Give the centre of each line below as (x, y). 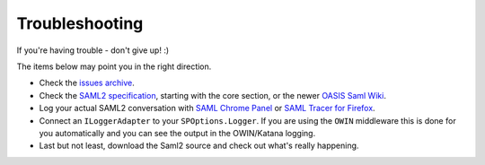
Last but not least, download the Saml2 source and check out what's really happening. (199, 146)
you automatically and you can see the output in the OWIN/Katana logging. (177, 133)
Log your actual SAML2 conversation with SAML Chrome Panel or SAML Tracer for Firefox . (207, 109)
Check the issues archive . (87, 83)
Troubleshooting (80, 23)
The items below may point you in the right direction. (114, 66)
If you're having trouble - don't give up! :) (93, 50)
